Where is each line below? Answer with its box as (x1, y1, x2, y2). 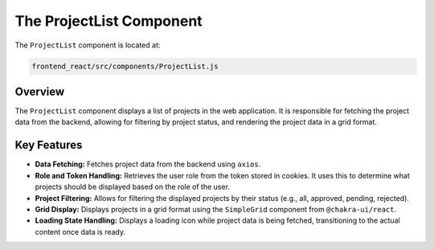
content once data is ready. (35, 227, 126, 236)
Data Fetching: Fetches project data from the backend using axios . (35, 159, 261, 169)
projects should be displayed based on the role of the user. (35, 182, 231, 192)
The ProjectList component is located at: (14, 40, 161, 50)
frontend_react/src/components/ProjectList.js (31, 61, 219, 71)
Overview (14, 84, 65, 98)
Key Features (14, 138, 83, 152)
